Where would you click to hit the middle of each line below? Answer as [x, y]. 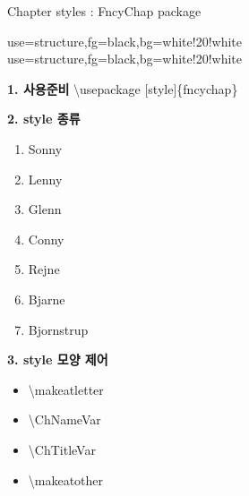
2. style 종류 [44, 119]
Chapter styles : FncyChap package [104, 11]
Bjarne [47, 299]
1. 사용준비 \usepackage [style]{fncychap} [123, 88]
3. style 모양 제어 [58, 359]
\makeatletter [66, 389]
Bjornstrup [58, 329]
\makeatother [66, 479]
